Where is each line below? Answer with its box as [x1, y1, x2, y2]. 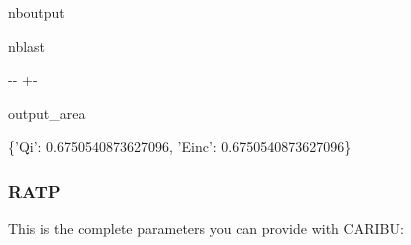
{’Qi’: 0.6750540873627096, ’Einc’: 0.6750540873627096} [8, 136, 352, 157]
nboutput [8, 2, 65, 22]
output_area [8, 102, 86, 123]
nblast [8, 35, 46, 56]
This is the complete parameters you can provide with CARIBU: [8, 218, 404, 239]
